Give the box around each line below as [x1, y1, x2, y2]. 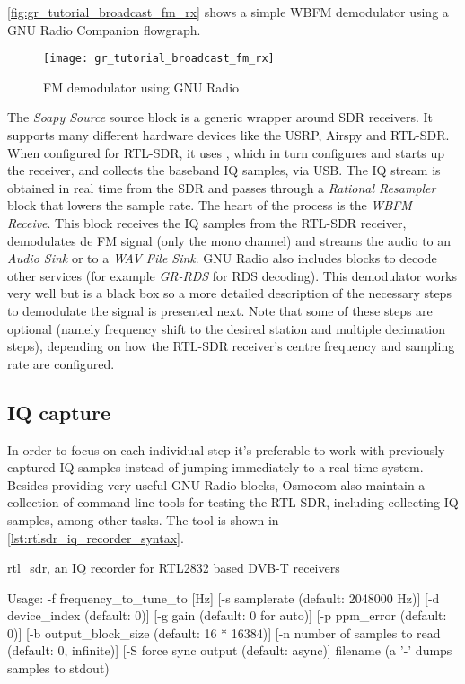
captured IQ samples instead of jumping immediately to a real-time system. [7, 458, 424, 477]
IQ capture [7, 398, 111, 425]
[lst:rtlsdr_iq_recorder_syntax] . [7, 528, 184, 547]
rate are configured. [7, 354, 115, 373]
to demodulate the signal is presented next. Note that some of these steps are [7, 301, 433, 320]
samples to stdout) [7, 659, 110, 678]
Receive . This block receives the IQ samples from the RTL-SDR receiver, [7, 214, 407, 232]
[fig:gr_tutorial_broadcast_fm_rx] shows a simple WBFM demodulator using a [7, 3, 449, 21]
